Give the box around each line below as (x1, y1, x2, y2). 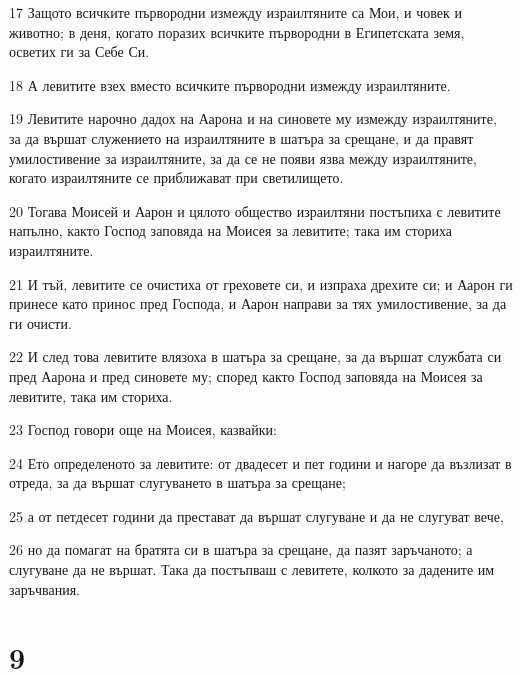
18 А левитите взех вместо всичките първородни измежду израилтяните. (9, 74, 451, 95)
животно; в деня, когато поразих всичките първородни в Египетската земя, (9, 21, 465, 42)
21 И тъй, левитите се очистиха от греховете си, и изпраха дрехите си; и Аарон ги (9, 273, 513, 294)
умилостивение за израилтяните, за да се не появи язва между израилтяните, (9, 147, 477, 168)
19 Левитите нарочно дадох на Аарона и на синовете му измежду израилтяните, (9, 108, 497, 129)
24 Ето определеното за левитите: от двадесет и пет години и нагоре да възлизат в (9, 452, 512, 473)
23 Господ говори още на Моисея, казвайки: (9, 419, 277, 440)
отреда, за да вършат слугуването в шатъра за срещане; (9, 472, 346, 493)
